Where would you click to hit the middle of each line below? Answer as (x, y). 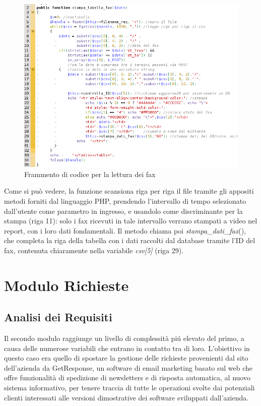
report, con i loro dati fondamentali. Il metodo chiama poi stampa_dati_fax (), (125, 230)
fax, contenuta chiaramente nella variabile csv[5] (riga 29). (94, 250)
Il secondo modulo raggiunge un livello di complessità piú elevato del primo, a (124, 338)
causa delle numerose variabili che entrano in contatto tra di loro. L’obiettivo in (127, 348)
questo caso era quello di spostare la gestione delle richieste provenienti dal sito (126, 358)
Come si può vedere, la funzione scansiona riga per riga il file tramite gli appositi (129, 191)
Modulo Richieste (67, 285)
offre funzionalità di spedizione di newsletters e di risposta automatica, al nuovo (127, 378)
